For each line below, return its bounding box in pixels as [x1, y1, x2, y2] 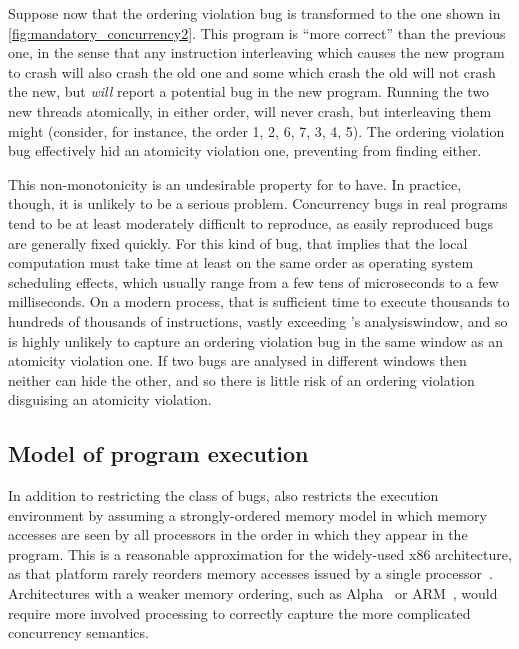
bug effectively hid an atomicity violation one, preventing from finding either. [8, 140, 482, 161]
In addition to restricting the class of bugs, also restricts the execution [8, 485, 439, 506]
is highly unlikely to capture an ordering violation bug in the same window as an [8, 330, 504, 351]
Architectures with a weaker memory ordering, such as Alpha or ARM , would [8, 583, 498, 604]
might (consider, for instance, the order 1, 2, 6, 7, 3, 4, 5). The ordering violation [8, 120, 505, 141]
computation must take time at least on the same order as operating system [8, 252, 474, 273]
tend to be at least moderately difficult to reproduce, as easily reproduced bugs [8, 212, 494, 233]
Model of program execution [8, 438, 309, 469]
